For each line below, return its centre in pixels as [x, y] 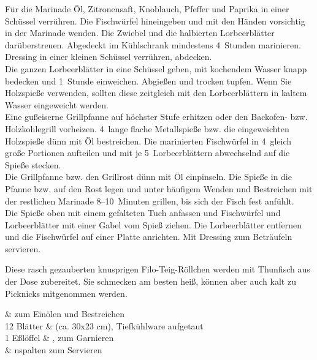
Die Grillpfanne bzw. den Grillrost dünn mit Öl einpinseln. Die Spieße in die [148, 177]
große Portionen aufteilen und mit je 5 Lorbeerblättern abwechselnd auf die [147, 153]
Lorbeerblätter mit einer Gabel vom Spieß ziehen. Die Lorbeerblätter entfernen [154, 224]
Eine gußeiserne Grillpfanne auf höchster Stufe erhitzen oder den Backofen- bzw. [156, 117]
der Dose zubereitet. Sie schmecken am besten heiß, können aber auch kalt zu [151, 281]
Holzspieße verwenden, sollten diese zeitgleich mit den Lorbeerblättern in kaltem [156, 93]
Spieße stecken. [33, 164]
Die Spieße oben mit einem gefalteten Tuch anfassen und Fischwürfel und [143, 213]
